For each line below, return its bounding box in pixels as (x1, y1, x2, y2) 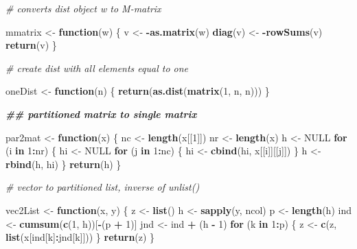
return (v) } (5, 38, 57, 52)
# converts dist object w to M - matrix (5, 1, 161, 15)
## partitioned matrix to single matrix (5, 106, 197, 121)
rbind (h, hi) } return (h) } (5, 156, 122, 171)
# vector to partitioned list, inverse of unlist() (5, 180, 200, 194)
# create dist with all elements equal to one (5, 60, 189, 75)
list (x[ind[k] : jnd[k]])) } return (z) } (5, 230, 155, 244)
